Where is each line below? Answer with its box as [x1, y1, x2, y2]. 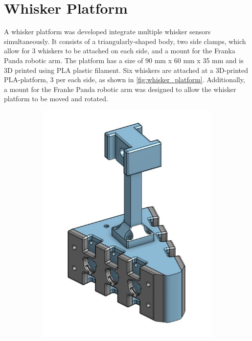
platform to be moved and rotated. [4, 93, 108, 104]
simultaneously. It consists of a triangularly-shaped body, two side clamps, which [4, 36, 246, 46]
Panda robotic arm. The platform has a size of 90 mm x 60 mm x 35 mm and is [4, 55, 244, 65]
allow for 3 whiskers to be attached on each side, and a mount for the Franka [4, 45, 235, 56]
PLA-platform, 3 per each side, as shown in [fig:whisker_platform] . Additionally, [4, 74, 245, 85]
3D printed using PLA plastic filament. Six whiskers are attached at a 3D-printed [4, 65, 249, 75]
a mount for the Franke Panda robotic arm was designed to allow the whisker [4, 84, 236, 94]
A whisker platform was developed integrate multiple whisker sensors [4, 26, 211, 37]
